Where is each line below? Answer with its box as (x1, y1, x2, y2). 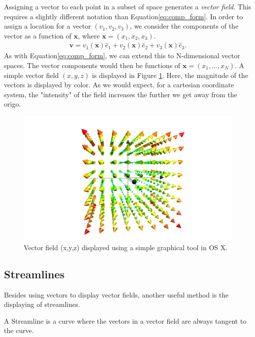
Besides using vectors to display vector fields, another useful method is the (4, 289, 229, 300)
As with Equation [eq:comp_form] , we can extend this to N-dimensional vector (4, 50, 240, 61)
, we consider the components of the (129, 21, 239, 31)
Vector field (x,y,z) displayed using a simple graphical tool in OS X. (24, 242, 228, 252)
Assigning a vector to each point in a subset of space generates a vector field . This (4, 1, 252, 11)
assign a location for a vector (4, 21, 91, 31)
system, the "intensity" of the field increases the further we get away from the (4, 89, 237, 99)
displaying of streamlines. (4, 299, 80, 309)
